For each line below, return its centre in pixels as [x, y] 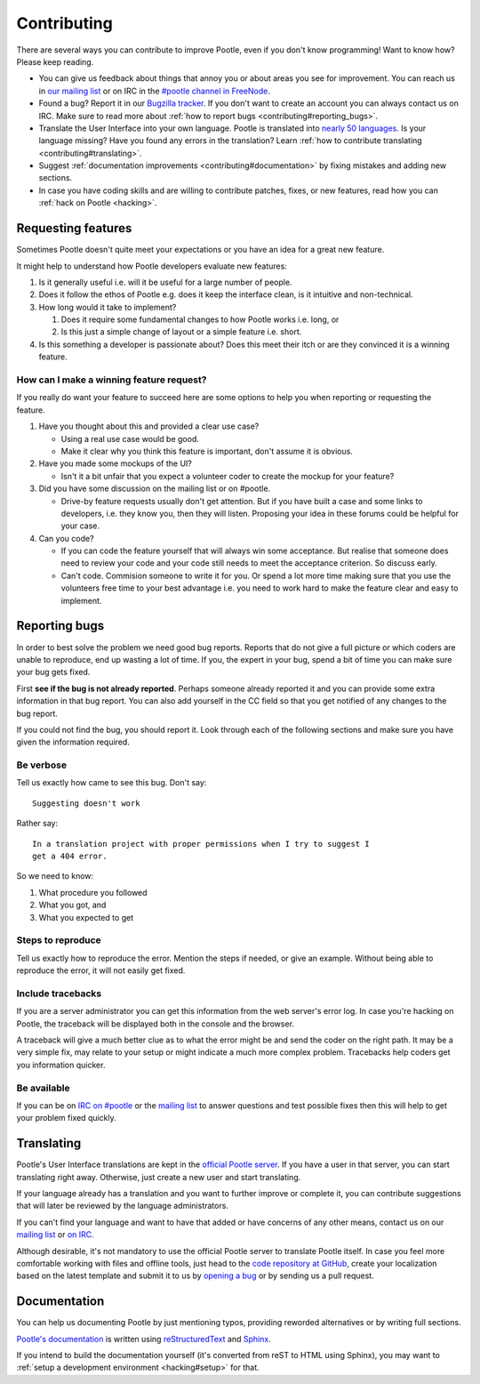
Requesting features [74, 228]
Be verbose [41, 765]
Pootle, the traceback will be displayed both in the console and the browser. [156, 1024]
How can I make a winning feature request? [112, 380]
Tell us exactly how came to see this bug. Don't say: [112, 783]
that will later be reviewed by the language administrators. [122, 1206]
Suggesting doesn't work [86, 803]
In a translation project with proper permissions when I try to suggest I [201, 844]
